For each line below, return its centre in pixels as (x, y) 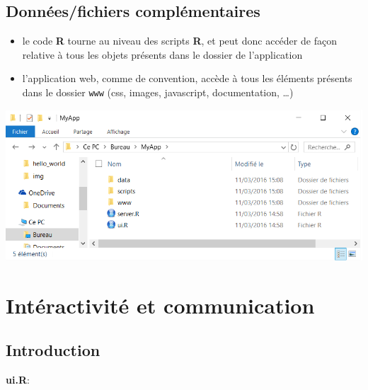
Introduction (53, 350)
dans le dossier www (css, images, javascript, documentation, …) (158, 92)
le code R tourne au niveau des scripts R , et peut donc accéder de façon (179, 41)
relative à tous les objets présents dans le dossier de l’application (162, 54)
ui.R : (18, 380)
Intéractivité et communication (160, 305)
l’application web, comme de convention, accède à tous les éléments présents (187, 78)
